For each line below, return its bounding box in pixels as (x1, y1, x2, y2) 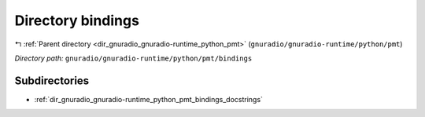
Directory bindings (14, 12, 139, 29)
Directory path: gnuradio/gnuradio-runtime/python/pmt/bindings (14, 53, 253, 63)
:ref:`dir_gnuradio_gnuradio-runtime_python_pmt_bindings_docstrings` (34, 94, 264, 104)
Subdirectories (14, 74, 90, 87)
